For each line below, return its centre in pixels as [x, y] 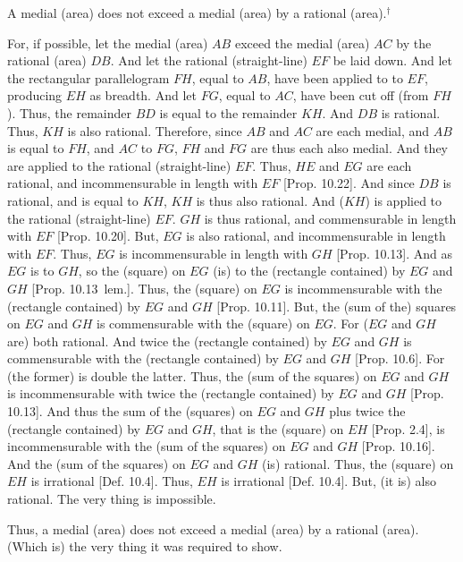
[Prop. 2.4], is [408, 428]
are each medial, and [373, 130]
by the [414, 43]
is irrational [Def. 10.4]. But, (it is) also [328, 481]
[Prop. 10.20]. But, [108, 236]
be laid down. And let [393, 60]
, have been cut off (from [361, 95]
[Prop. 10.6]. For [400, 358]
